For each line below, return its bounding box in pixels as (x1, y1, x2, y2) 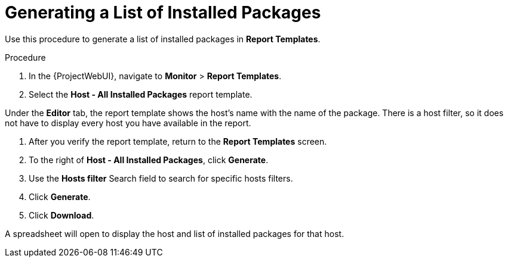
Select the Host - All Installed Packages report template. (29, 89, 253, 99)
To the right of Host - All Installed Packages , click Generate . (29, 154, 269, 165)
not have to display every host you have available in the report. (5, 117, 251, 128)
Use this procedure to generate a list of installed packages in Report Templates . (5, 33, 321, 44)
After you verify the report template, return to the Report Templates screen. (29, 136, 327, 146)
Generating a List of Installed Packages (5, 2, 321, 23)
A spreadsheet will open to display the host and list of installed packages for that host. (5, 228, 344, 239)
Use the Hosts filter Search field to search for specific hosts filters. (29, 173, 293, 183)
